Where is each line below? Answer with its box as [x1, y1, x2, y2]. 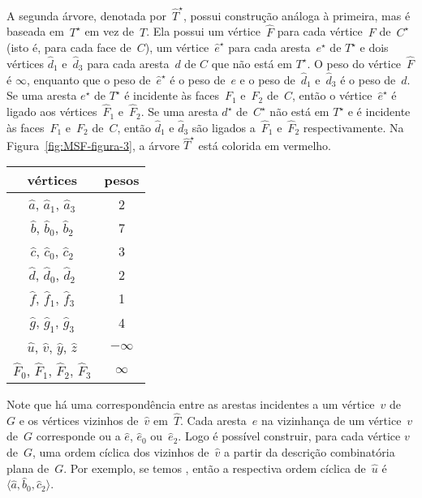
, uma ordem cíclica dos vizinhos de [32, 444, 209, 461]
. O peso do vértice [307, 54, 402, 71]
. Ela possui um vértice [146, 23, 261, 40]
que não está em [211, 54, 292, 71]
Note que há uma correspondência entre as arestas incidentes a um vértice [6, 396, 375, 413]
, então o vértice [291, 87, 372, 104]
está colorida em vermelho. [198, 136, 332, 153]
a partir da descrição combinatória [224, 444, 395, 461]
